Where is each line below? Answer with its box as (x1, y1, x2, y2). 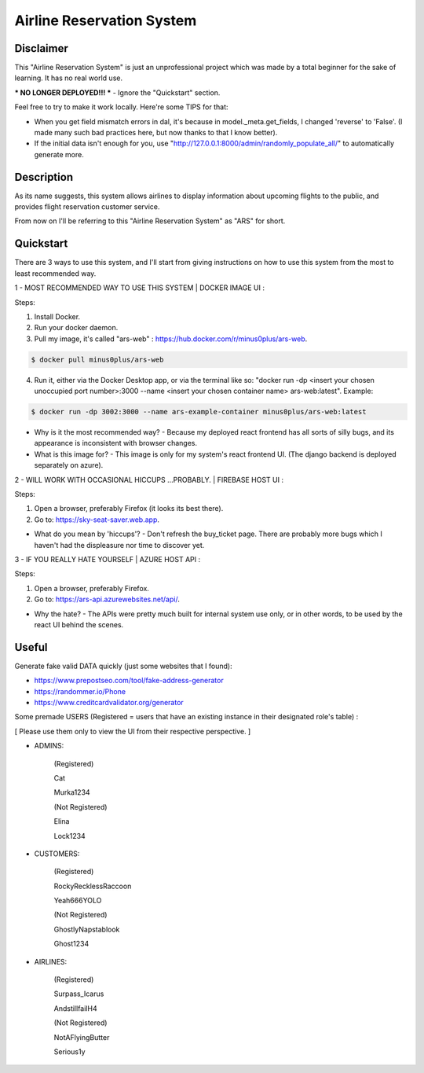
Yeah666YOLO (53, 896, 102, 906)
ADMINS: (34, 741, 64, 751)
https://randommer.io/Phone (34, 686, 126, 696)
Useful (14, 641, 48, 654)
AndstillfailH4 (53, 1003, 97, 1013)
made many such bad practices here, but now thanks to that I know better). (34, 128, 278, 138)
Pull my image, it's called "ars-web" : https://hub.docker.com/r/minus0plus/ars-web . (34, 334, 308, 344)
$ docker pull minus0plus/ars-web (31, 355, 164, 364)
